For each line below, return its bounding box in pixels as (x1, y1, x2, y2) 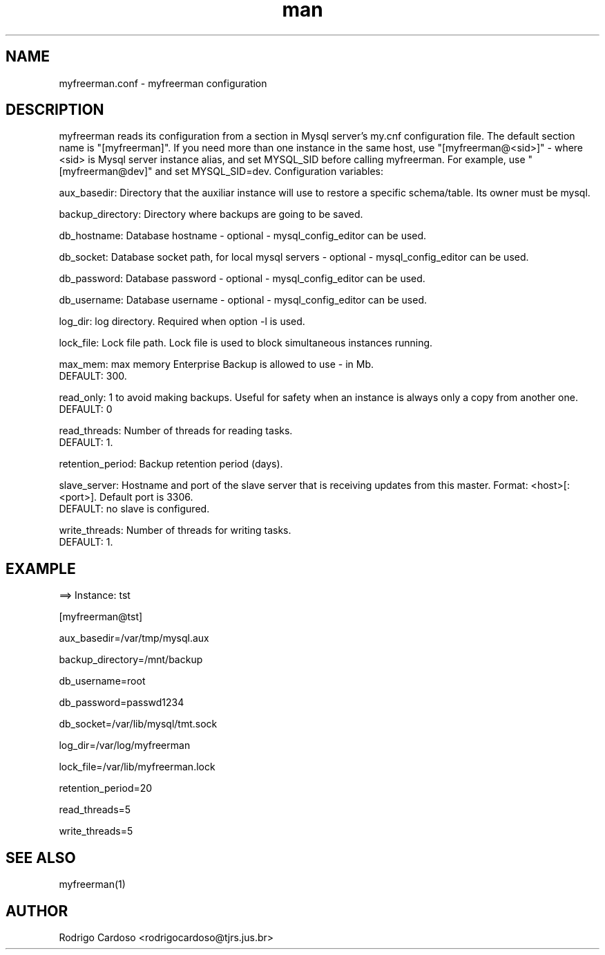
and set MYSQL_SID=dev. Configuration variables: (155, 165, 384, 178)
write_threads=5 (59, 825, 133, 837)
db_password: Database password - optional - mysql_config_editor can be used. (59, 272, 425, 285)
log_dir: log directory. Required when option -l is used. (59, 315, 305, 328)
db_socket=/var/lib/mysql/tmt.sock (59, 718, 218, 730)
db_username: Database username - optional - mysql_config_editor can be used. (59, 294, 428, 306)
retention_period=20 (59, 782, 153, 795)
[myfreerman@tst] (59, 611, 143, 623)
